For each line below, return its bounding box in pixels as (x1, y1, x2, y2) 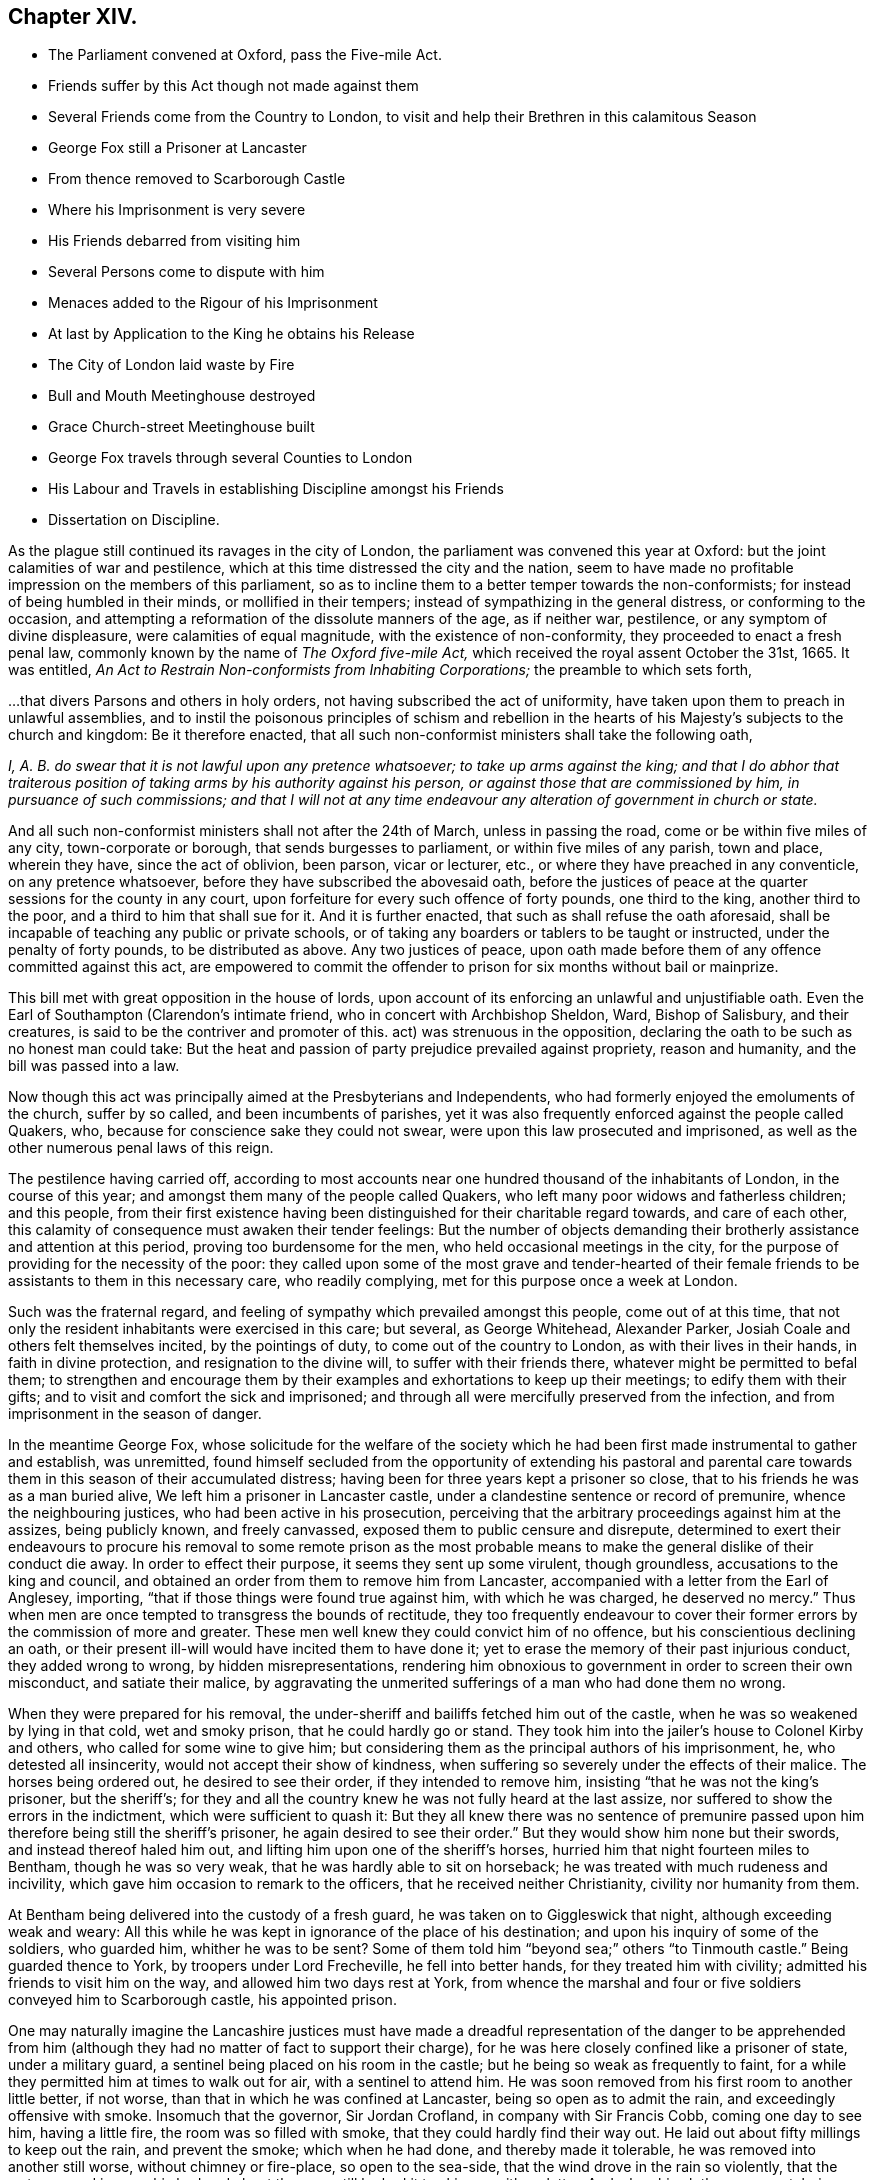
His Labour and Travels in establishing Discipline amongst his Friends (48, 480, 504, 498)
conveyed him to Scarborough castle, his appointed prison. (8, 1991, 397, 2009)
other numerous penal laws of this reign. (8, 1139, 274, 1157)
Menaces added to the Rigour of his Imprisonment (48, 294, 378, 312)
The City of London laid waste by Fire (48, 356, 295, 374)
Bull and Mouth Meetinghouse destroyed (48, 387, 316, 405)
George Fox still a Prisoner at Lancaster (48, 139, 307, 157)
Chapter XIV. (8, 4, 138, 29)
